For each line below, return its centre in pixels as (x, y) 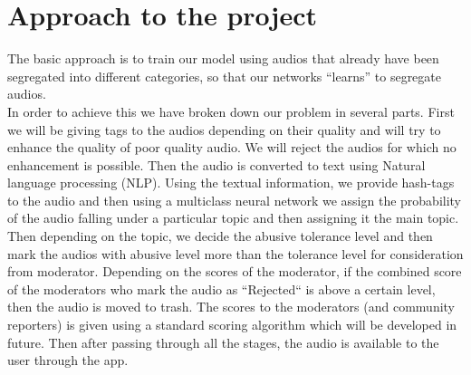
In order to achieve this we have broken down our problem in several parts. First (231, 111)
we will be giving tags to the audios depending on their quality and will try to (224, 129)
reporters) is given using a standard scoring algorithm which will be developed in (232, 325)
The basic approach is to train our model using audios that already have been (223, 58)
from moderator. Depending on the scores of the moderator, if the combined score (235, 271)
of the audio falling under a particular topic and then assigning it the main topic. (233, 218)
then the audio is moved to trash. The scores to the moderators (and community (231, 307)
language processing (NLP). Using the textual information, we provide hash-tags (231, 183)
